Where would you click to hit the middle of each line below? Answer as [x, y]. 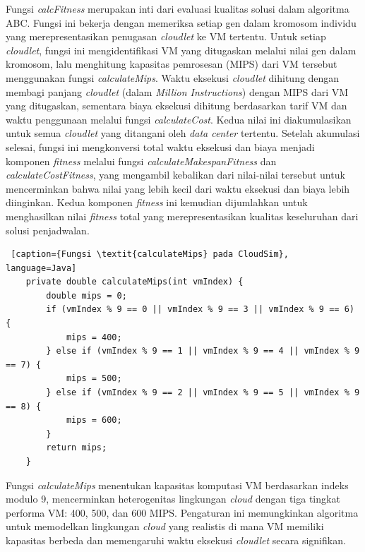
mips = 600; [94, 420]
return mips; [77, 448]
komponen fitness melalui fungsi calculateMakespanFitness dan [141, 161]
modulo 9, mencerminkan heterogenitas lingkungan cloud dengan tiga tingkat [173, 499]
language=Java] [41, 268]
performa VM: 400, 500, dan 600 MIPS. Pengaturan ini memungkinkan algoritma [182, 512]
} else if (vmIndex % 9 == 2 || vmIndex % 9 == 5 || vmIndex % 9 [203, 393]
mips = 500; [94, 379]
